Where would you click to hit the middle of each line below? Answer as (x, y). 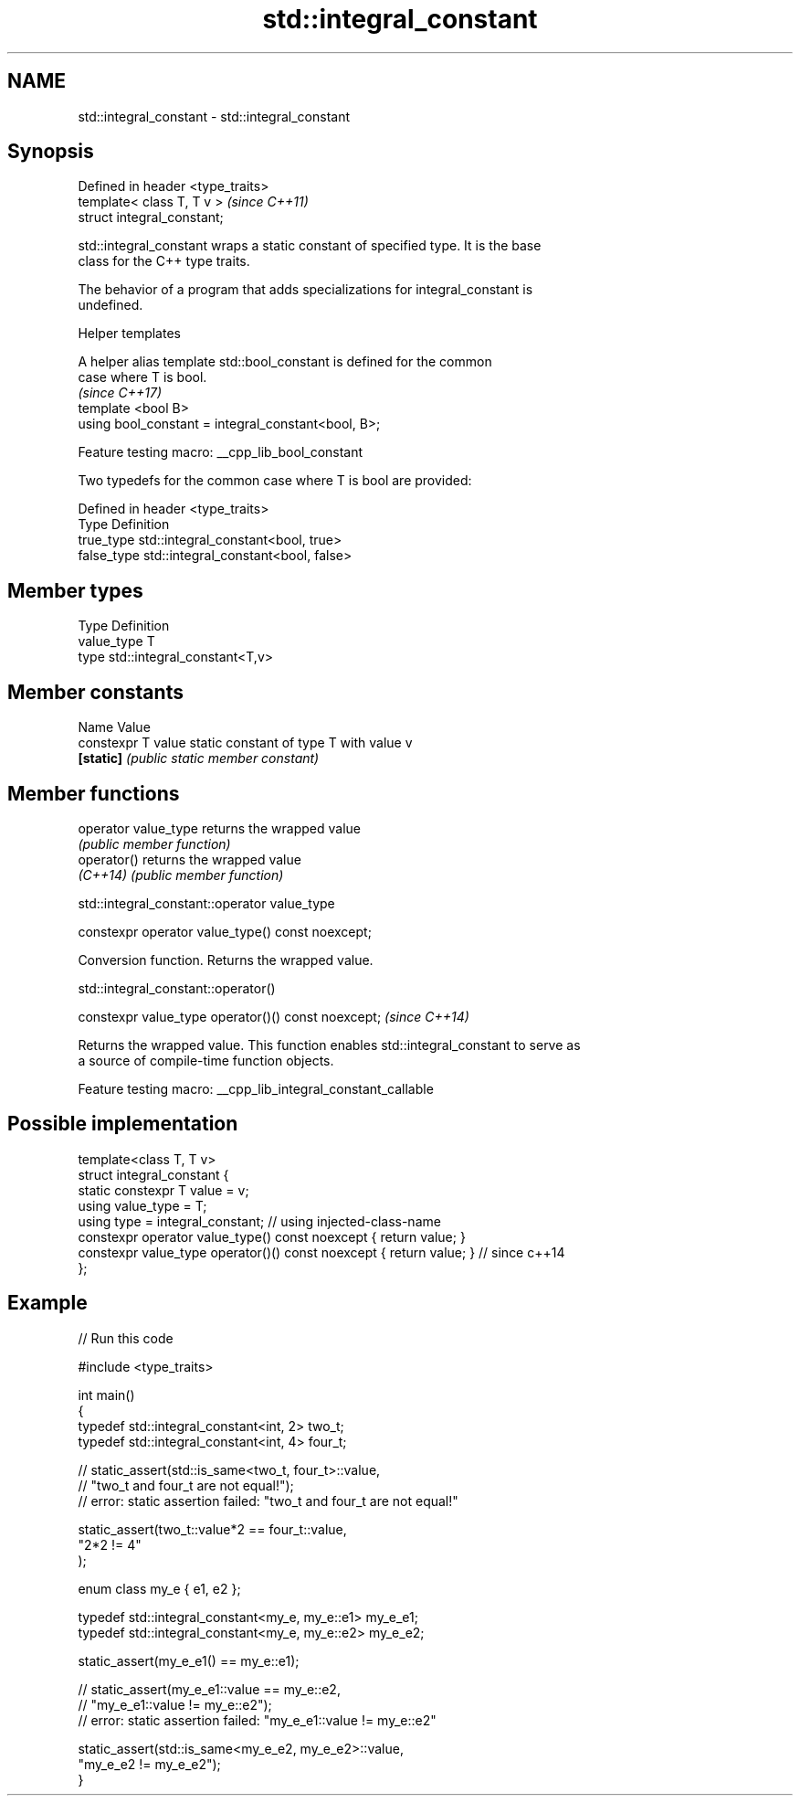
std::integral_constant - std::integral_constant (214, 116)
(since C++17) (120, 393)
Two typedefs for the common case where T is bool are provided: (275, 481)
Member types (75, 590)
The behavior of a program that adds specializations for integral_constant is (305, 290)
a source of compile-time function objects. (206, 1060)
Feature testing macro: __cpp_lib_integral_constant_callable (256, 1088)
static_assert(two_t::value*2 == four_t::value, (212, 1529)
